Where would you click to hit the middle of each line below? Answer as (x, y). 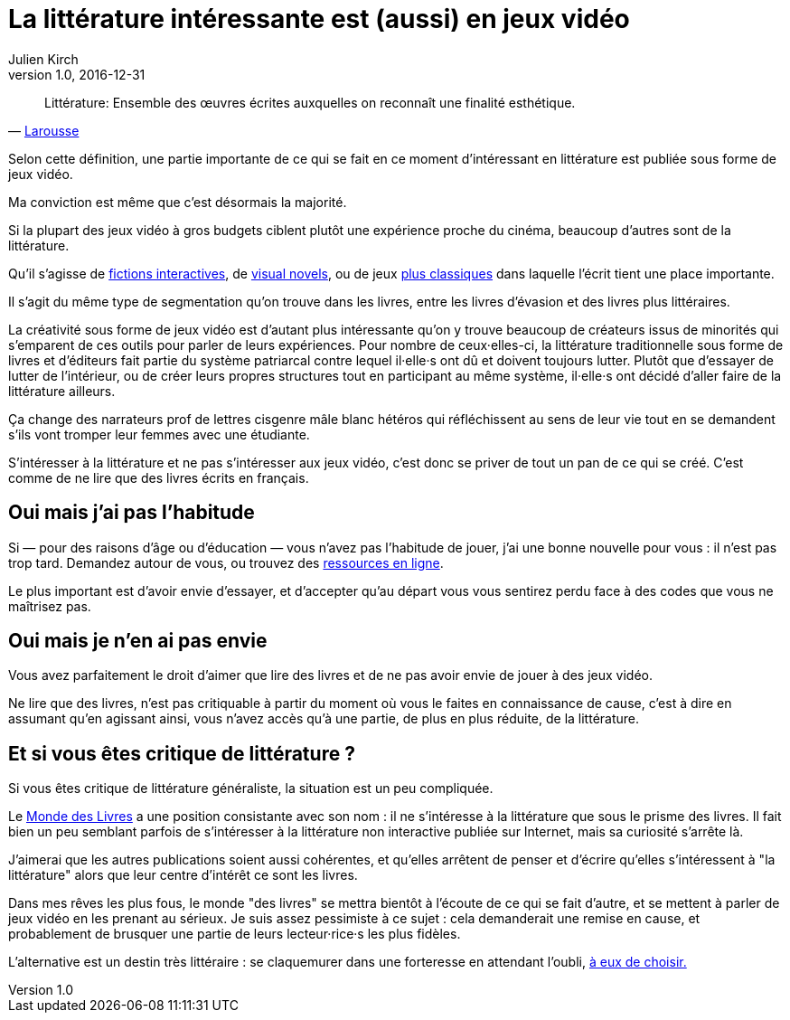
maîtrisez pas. (50, 606)
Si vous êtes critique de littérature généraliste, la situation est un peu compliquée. (251, 789)
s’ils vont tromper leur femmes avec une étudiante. (159, 434)
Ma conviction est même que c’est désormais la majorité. (178, 202)
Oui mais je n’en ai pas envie (138, 641)
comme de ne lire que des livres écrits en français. (159, 477)
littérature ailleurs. (62, 391)
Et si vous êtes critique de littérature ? (182, 753)
